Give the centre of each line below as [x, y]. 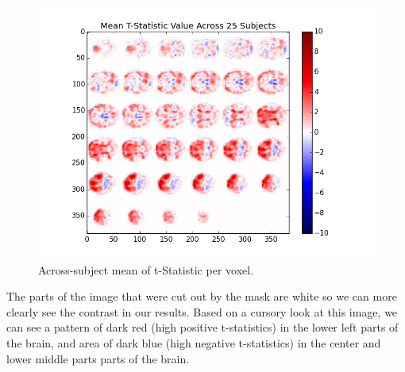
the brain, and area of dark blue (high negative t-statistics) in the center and [194, 342]
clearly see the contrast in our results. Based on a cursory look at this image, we [202, 311]
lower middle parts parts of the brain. [98, 358]
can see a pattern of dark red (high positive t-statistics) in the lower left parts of [202, 327]
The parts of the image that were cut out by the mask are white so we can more [202, 296]
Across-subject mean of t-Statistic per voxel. [146, 269]
